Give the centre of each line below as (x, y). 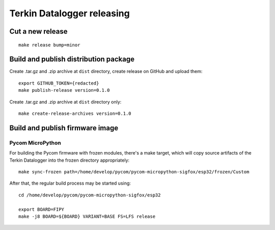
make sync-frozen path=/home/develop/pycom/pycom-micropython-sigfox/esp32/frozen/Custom (134, 172)
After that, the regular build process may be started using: (70, 183)
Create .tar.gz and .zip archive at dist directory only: (65, 101)
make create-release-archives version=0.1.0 (75, 114)
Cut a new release (38, 31)
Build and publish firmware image (64, 128)
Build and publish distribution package (72, 59)
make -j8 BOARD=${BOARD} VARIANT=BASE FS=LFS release (87, 216)
